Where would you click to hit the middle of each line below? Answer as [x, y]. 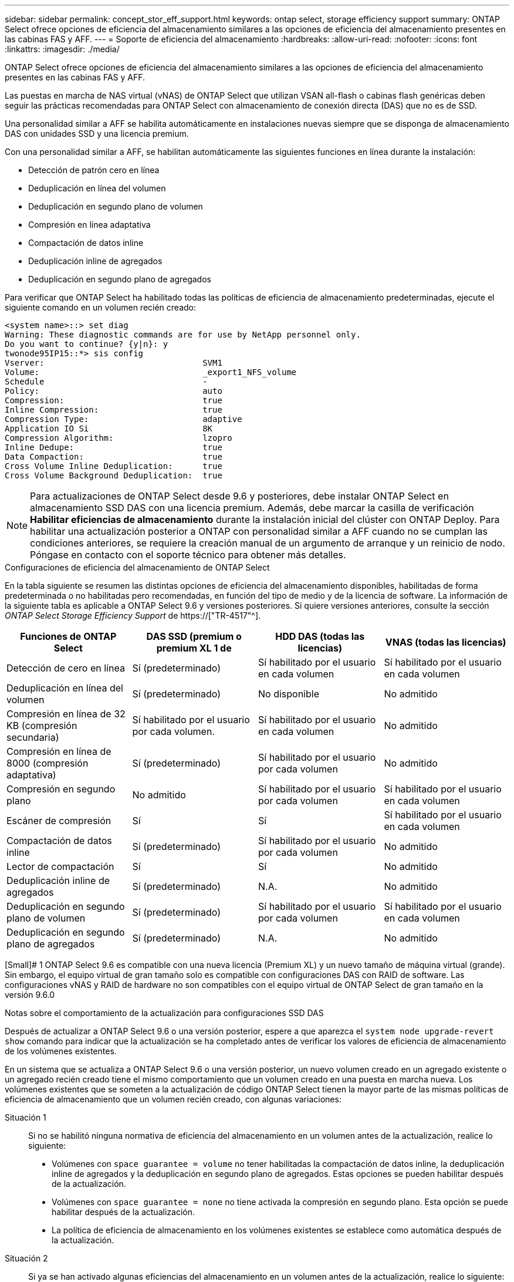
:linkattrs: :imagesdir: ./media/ [62, 49]
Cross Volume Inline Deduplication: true [114, 466]
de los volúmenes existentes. [61, 1051]
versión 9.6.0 [30, 995]
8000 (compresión [48, 763]
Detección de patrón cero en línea [94, 170]
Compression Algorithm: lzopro [119, 438]
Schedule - [106, 382]
